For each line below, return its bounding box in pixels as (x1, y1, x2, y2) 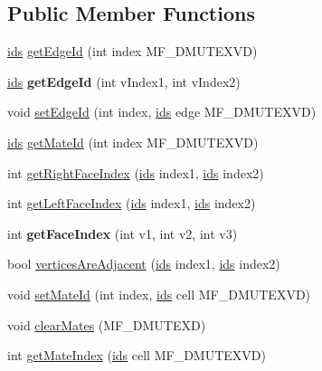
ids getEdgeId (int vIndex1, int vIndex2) (7, 71, 241, 90)
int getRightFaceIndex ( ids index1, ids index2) (7, 163, 264, 182)
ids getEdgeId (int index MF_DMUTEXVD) (7, 42, 258, 61)
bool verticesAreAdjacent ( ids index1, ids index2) (7, 254, 280, 273)
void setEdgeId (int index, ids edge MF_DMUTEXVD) (7, 102, 317, 121)
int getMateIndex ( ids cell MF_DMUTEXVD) (7, 346, 266, 365)
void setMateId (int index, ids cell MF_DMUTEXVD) (7, 284, 311, 303)
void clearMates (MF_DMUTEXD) (7, 315, 206, 334)
